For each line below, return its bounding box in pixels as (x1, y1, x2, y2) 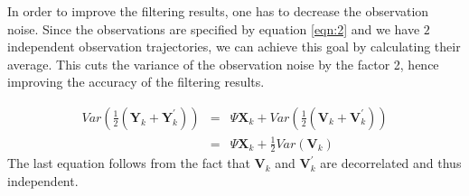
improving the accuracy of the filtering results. (7, 72, 265, 91)
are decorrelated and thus (320, 154, 462, 173)
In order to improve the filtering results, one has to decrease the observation (7, 2, 429, 20)
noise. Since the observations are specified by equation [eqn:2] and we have (7, 19, 420, 38)
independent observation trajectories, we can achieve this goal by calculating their (7, 37, 461, 56)
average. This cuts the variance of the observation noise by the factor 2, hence (7, 54, 439, 73)
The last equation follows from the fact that (7, 154, 250, 173)
